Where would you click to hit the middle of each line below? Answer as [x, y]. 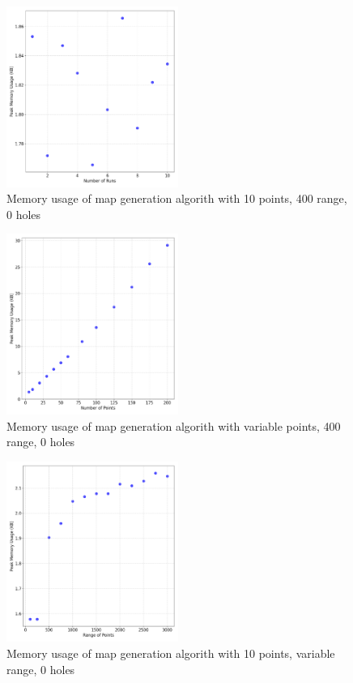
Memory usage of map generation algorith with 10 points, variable [171, 653]
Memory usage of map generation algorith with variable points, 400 [174, 425]
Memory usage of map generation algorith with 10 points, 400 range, [177, 198]
